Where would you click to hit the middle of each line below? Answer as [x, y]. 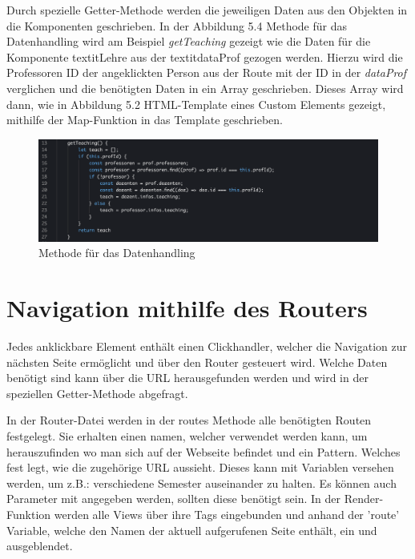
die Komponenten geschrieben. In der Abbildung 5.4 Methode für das [177, 25]
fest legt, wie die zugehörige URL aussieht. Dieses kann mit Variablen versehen [200, 467]
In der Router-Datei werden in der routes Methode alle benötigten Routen [189, 420]
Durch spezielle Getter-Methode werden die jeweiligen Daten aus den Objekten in [207, 10]
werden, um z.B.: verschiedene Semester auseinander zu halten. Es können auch [201, 483]
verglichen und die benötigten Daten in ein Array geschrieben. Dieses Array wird [205, 88]
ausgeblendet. [40, 546]
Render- [364, 499]
